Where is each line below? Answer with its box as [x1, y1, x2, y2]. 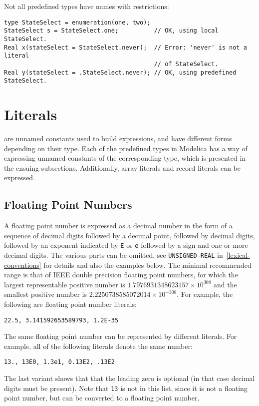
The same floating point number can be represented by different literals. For [4, 331, 237, 341]
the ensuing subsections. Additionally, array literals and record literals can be [4, 162, 241, 173]
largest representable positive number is [4, 279, 125, 289]
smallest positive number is [4, 289, 87, 299]
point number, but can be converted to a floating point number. [4, 392, 200, 403]
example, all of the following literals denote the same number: [4, 340, 193, 351]
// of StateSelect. [154, 60, 219, 68]
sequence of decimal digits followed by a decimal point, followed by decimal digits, [4, 230, 255, 240]
